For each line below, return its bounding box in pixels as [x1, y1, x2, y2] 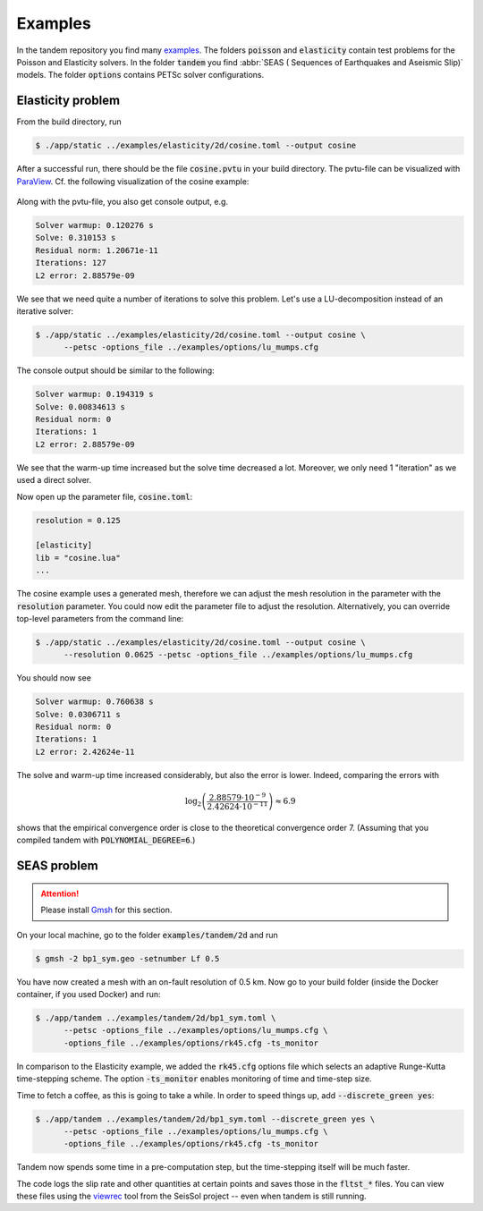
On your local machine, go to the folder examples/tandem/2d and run [16, 929, 278, 940]
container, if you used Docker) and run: [16, 989, 161, 1000]
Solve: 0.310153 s [35, 233, 116, 243]
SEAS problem [16, 859, 98, 874]
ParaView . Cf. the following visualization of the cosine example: [16, 175, 250, 187]
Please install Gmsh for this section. [40, 904, 173, 916]
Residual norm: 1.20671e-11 [35, 245, 158, 255]
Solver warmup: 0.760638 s [35, 697, 154, 707]
